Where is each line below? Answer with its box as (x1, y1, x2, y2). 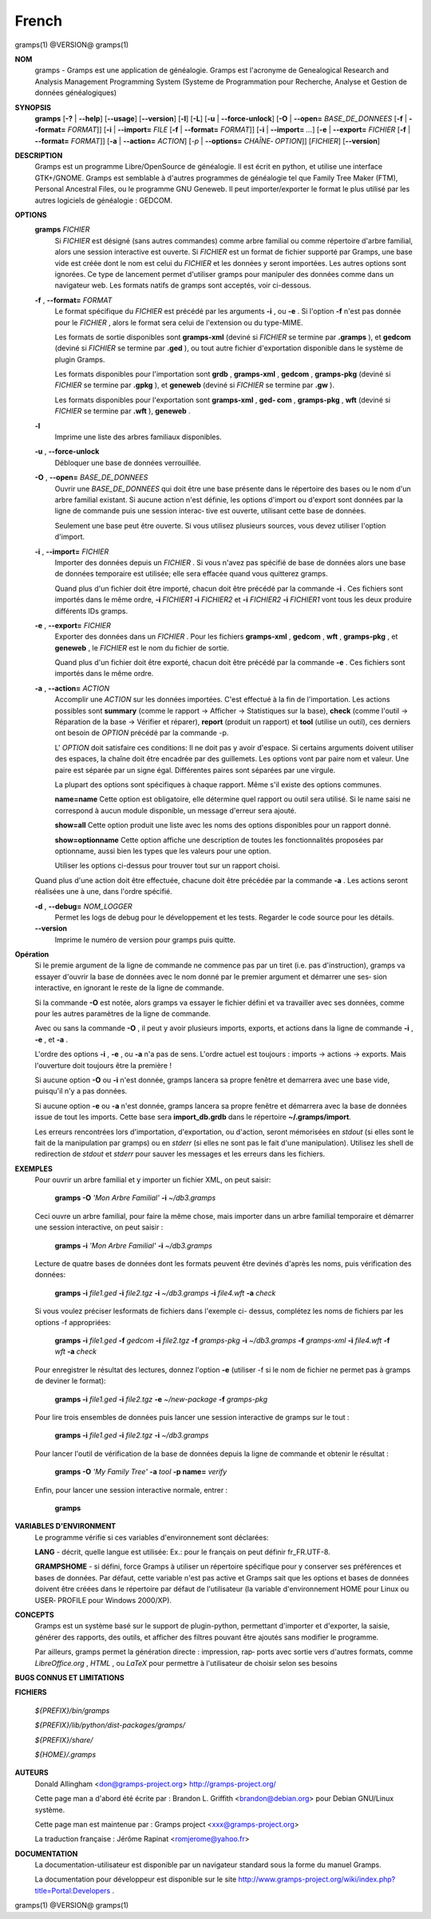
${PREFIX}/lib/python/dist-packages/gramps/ (34, 1720, 186, 1730)
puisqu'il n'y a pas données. (34, 1086, 128, 1096)
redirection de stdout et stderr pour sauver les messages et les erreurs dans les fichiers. (34, 1149, 326, 1159)
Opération (14, 950, 49, 959)
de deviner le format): (34, 1376, 107, 1386)
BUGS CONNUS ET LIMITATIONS (14, 1672, 125, 1682)
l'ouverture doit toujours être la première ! (34, 1060, 172, 1070)
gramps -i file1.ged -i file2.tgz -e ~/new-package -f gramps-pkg (54, 1394, 268, 1404)
